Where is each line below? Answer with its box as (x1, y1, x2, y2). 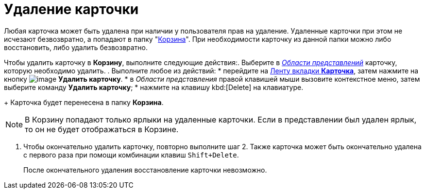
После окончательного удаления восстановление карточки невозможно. (23, 165, 267, 174)
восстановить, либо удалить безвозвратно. (4, 43, 148, 52)
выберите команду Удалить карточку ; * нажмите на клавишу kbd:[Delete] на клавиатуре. (4, 83, 304, 91)
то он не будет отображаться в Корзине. (25, 124, 179, 134)
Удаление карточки (4, 1, 139, 18)
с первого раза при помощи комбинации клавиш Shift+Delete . (23, 150, 239, 159)
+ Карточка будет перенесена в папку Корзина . (4, 98, 164, 106)
